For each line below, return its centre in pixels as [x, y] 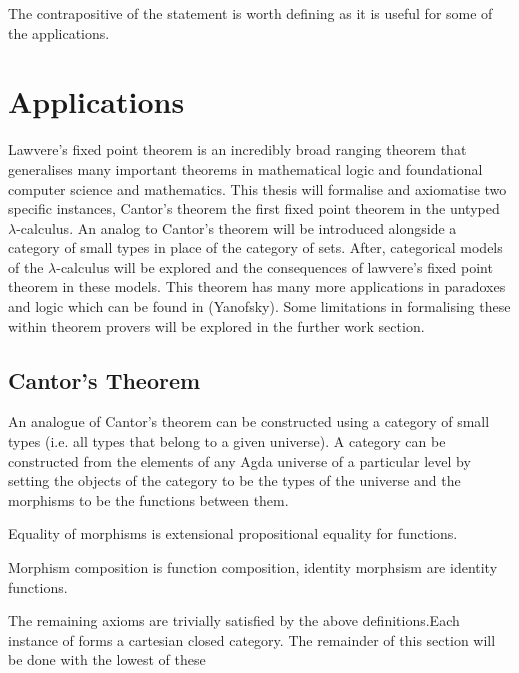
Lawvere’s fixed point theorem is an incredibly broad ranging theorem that [237, 149]
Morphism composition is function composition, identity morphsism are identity [253, 567]
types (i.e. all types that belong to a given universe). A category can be [227, 441]
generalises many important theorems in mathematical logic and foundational [245, 168]
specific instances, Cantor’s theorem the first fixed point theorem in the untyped [254, 208]
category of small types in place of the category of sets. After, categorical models [255, 247]
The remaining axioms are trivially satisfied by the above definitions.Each [234, 620]
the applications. [59, 32]
